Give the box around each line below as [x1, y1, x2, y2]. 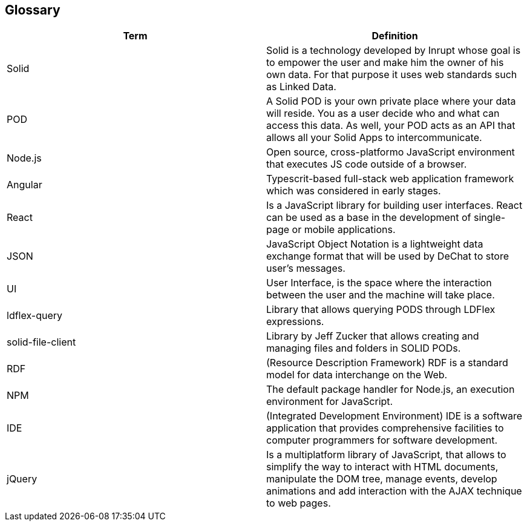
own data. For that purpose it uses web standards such [266, 68, 517, 81]
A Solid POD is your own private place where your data [266, 95, 516, 108]
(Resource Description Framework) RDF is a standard [266, 357, 508, 369]
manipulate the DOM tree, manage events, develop [266, 473, 497, 485]
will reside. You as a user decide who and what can [266, 107, 500, 120]
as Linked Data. [266, 81, 336, 93]
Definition [372, 30, 418, 42]
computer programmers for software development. [266, 434, 498, 447]
